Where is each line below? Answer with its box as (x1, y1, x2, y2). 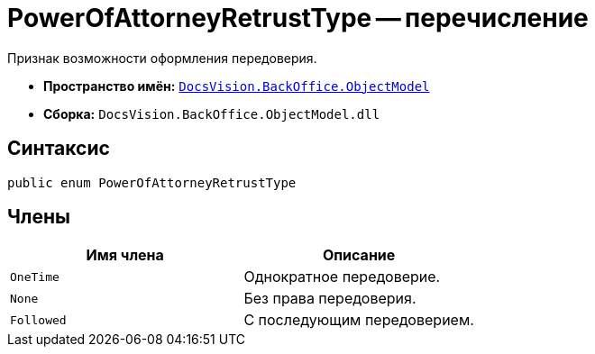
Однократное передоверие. (243, 268, 441, 286)
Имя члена (86, 246, 164, 265)
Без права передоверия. (243, 289, 416, 308)
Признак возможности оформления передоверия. (7, 50, 317, 66)
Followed (10, 313, 67, 327)
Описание (322, 246, 396, 265)
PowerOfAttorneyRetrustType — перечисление (7, 3, 589, 33)
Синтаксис (7, 137, 110, 160)
